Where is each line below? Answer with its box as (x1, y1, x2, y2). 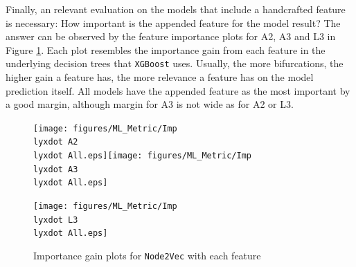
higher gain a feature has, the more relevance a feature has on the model (6, 70, 314, 84)
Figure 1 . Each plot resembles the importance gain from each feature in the (6, 42, 326, 57)
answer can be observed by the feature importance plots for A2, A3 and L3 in (6, 29, 336, 44)
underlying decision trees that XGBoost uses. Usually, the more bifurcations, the (6, 56, 344, 71)
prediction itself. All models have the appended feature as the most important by (6, 83, 350, 98)
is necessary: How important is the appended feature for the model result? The (6, 15, 341, 30)
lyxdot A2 (33, 137, 78, 147)
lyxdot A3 (33, 164, 78, 174)
